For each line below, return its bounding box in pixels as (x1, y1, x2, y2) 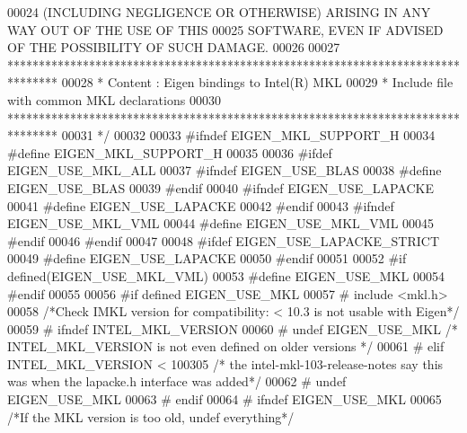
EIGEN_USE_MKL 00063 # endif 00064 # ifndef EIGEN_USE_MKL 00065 (7, 390, 442, 409)
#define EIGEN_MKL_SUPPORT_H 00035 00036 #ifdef (7, 143, 332, 162)
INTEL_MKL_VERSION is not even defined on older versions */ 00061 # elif (7, 337, 445, 356)
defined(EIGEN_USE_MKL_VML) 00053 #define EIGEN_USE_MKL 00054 (7, 266, 445, 285)
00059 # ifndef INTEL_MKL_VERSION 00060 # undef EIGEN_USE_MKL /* (7, 319, 458, 338)
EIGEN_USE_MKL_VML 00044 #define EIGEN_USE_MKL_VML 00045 (7, 214, 435, 233)
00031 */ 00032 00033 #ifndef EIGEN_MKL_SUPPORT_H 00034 (61, 126, 436, 145)
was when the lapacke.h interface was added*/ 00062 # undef (7, 372, 347, 391)
